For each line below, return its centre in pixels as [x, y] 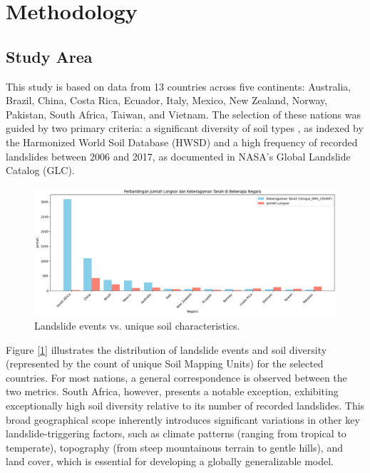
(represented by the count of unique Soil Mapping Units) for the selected [165, 363]
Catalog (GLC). [40, 170]
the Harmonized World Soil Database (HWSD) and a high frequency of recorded [182, 142]
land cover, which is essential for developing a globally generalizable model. [170, 461]
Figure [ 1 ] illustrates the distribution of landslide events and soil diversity [166, 349]
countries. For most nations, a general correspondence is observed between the [176, 377]
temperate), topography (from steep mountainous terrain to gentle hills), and [174, 447]
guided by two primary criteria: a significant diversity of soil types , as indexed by [185, 128]
